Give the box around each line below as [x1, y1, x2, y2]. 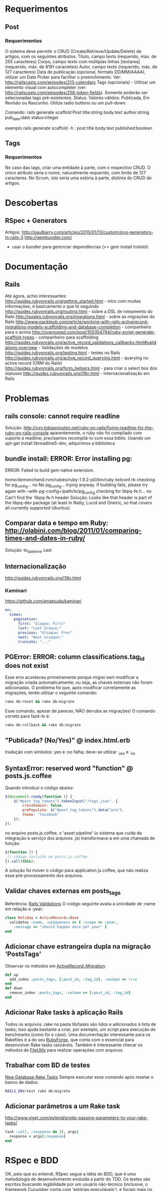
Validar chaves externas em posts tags [5, 886, 121, 896]
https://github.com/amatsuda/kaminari [5, 598, 82, 604]
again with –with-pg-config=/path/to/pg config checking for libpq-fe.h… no [5, 488, 152, 495]
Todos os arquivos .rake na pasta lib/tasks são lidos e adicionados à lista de [5, 1021, 156, 1027]
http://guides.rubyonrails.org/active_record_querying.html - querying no [5, 355, 148, 361]
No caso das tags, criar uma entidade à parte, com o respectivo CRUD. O [5, 165, 151, 170]
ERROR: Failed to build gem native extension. [5, 467, 95, 473]
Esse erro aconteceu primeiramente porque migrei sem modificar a [5, 674, 139, 681]
